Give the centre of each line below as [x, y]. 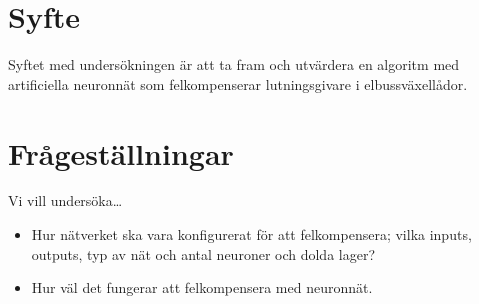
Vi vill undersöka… [65, 200]
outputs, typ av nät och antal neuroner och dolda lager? [203, 253]
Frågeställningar [121, 152]
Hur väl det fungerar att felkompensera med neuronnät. [202, 287]
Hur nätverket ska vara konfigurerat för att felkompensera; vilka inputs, [251, 234]
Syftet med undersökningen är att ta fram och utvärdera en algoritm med [234, 64]
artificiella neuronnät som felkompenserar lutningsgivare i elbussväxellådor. [238, 83]
